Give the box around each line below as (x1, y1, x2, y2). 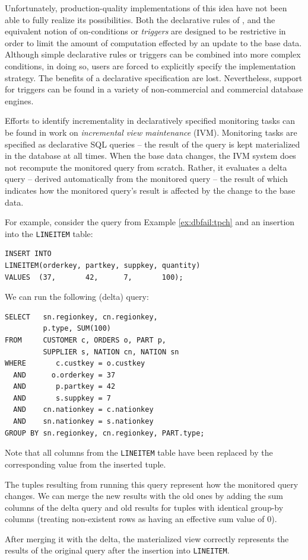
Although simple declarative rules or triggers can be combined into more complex (5, 48, 301, 60)
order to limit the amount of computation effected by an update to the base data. (5, 36, 302, 49)
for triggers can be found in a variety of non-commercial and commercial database (5, 83, 303, 95)
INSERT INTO (5, 249, 52, 258)
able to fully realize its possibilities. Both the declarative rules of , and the (5, 13, 275, 25)
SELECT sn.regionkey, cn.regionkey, (5, 312, 158, 321)
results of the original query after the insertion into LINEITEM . (5, 544, 230, 556)
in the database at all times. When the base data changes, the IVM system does (5, 149, 296, 162)
